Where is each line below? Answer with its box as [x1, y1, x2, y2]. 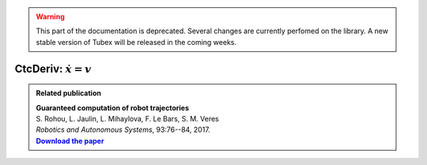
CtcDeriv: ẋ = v [14, 62, 92, 75]
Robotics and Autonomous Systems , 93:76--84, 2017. [36, 125, 211, 134]
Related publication [36, 88, 102, 98]
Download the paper [36, 136, 104, 145]
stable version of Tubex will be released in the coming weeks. [36, 37, 237, 47]
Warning [36, 12, 65, 21]
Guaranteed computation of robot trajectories [36, 103, 190, 112]
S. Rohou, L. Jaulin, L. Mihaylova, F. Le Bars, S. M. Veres [36, 114, 219, 123]
